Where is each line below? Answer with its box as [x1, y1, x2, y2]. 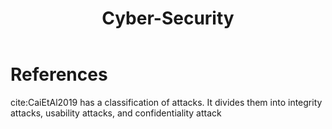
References [10, 63, 108, 86]
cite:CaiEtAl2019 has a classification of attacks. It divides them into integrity [10, 96, 323, 108]
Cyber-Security [101, 7, 235, 30]
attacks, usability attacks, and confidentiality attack [10, 107, 222, 119]
